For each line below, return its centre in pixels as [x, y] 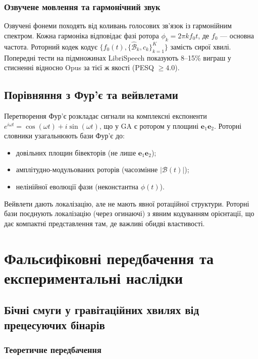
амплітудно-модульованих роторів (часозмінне [87, 169]
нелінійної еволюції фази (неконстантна [77, 186]
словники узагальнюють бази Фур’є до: [64, 136]
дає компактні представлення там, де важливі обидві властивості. [105, 223]
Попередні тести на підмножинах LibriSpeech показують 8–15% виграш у [118, 57]
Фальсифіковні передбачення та [109, 258]
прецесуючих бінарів [55, 324]
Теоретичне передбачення [53, 350]
